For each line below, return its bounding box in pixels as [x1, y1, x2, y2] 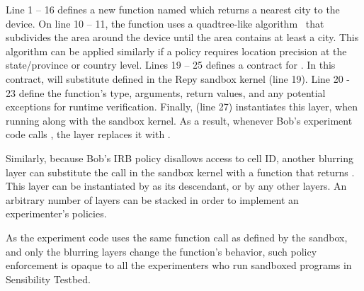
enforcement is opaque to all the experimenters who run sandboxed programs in [6, 258, 352, 273]
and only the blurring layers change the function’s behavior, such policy [6, 244, 317, 258]
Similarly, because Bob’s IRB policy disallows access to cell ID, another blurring [6, 150, 353, 165]
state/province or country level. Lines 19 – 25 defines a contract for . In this [6, 57, 336, 72]
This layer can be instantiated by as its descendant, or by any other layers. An [6, 178, 347, 193]
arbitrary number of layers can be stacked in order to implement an [6, 192, 299, 207]
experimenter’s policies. [6, 206, 107, 221]
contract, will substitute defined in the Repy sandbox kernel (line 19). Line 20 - [6, 71, 351, 86]
